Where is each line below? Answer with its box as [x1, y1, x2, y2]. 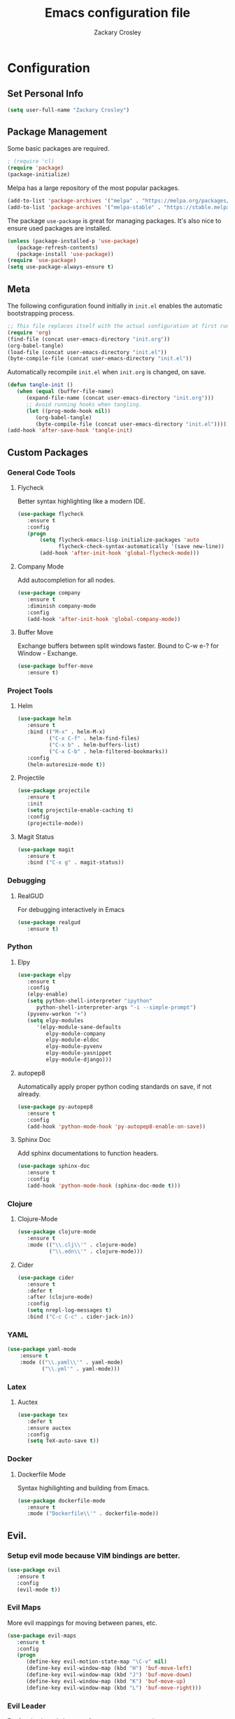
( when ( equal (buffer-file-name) [16, 388, 114, 395]
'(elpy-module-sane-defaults [36, 1024, 122, 1031]
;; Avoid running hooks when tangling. [25, 401, 142, 408]
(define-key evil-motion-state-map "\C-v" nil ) [25, 1658, 168, 1666]
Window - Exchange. [17, 649, 78, 658]
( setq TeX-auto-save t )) [27, 1437, 99, 1445]
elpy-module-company [45, 1030, 106, 1037]
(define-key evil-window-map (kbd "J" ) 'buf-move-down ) [25, 1671, 192, 1678]
